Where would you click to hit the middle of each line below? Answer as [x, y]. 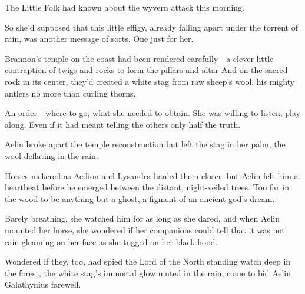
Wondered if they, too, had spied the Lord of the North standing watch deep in [148, 261]
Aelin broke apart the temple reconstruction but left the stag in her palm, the [145, 144]
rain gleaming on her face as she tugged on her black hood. [111, 241]
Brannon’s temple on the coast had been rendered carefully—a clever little [139, 58]
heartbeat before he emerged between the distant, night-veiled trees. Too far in [147, 187]
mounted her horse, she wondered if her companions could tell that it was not [145, 229]
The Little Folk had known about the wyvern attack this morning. [125, 7]
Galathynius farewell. [43, 284]
